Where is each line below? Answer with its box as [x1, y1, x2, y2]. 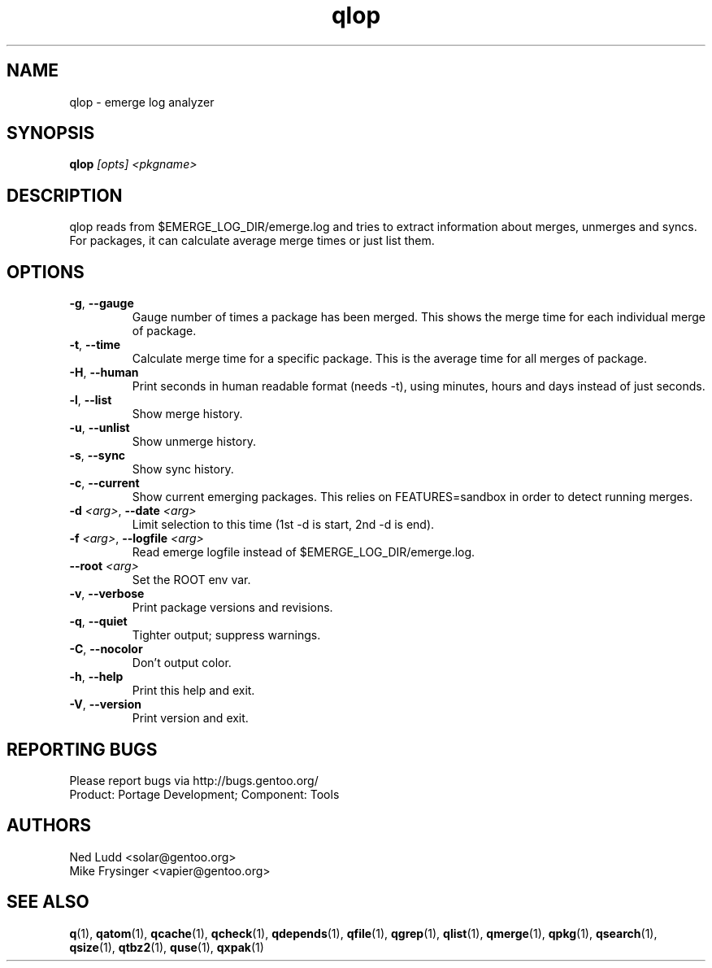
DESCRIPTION [7, 185, 123, 206]
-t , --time [69, 338, 121, 352]
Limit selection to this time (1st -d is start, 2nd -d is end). [132, 517, 435, 532]
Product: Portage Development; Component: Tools [69, 787, 340, 801]
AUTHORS [7, 815, 92, 836]
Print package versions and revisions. [132, 600, 333, 615]
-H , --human [69, 365, 139, 380]
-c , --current [69, 476, 140, 491]
